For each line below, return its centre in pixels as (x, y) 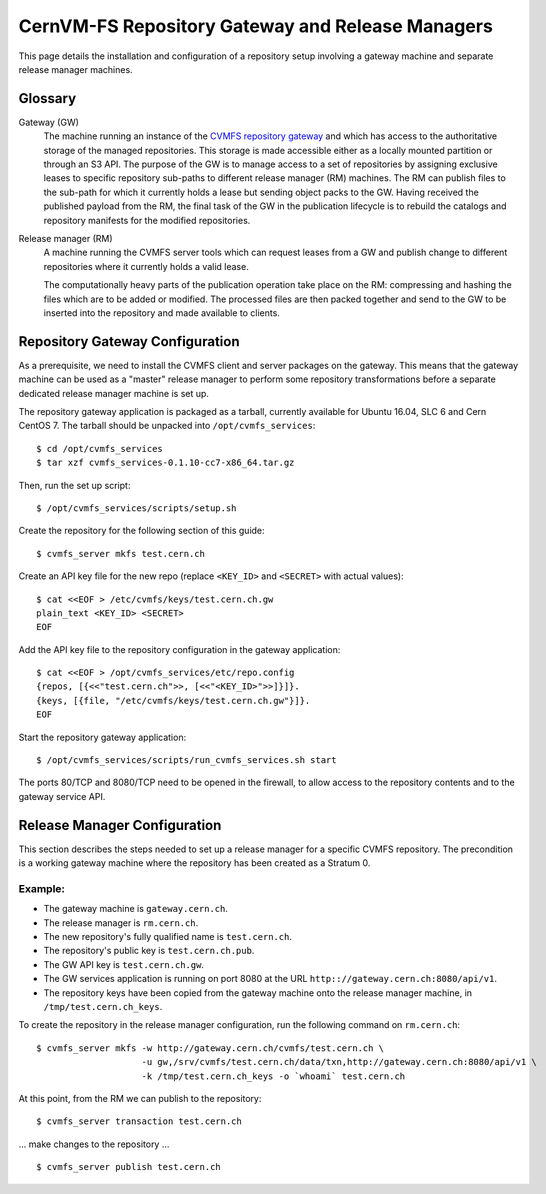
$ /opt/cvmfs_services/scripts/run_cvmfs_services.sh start (186, 760)
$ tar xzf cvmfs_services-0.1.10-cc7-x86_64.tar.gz (165, 463)
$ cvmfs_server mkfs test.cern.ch (120, 553)
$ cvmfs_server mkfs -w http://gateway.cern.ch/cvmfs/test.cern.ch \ (210, 1048)
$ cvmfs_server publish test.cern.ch (129, 1167)
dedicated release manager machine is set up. (114, 393)
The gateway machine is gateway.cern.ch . (136, 909)
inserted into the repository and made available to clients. (161, 312)
